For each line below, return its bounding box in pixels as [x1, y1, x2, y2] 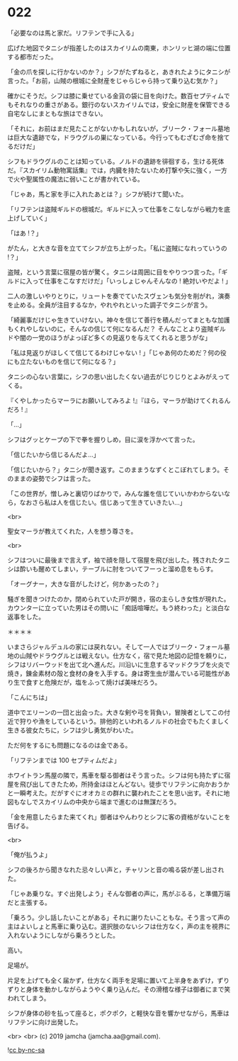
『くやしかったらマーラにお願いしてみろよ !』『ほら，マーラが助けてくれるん [7, 396, 231, 405]
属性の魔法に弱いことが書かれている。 [31, 174, 144, 183]
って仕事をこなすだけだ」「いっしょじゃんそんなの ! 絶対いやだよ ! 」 [31, 276, 232, 285]
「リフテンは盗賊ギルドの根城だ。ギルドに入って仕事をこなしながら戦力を [7, 205, 225, 213]
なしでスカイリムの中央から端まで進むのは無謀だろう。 [19, 797, 181, 806]
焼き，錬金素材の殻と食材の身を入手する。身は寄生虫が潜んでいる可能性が [7, 669, 225, 678]
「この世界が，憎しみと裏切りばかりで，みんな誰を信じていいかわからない [7, 489, 225, 498]
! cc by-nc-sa [7, 1045, 45, 1054]
